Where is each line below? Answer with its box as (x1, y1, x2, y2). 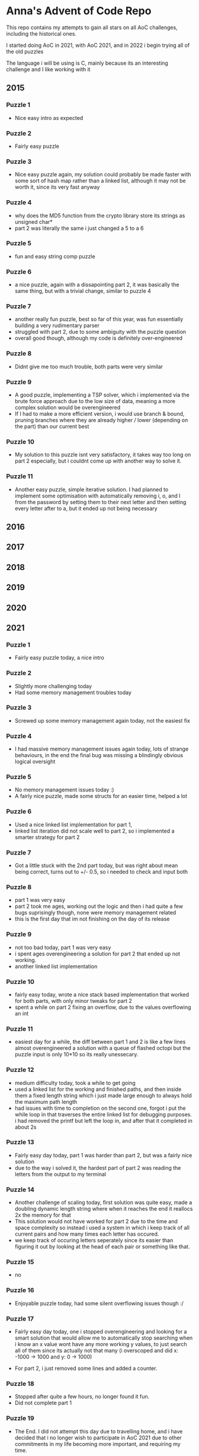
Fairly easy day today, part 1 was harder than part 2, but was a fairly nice (14, 1151, 192, 1159)
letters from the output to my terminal (14, 1170, 107, 1178)
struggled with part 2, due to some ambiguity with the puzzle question (14, 328, 187, 335)
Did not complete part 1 (14, 1400, 72, 1407)
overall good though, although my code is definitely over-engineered (14, 334, 182, 342)
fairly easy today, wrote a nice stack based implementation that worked (14, 990, 190, 998)
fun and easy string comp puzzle (14, 252, 96, 259)
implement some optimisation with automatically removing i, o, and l (14, 492, 181, 499)
